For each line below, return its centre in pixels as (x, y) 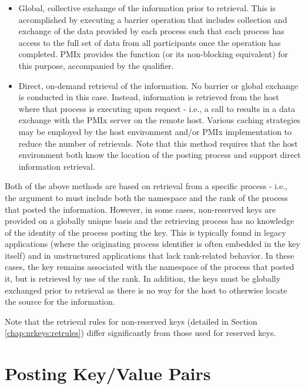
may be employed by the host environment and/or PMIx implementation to (155, 131)
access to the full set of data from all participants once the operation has (150, 42)
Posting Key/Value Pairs (108, 373)
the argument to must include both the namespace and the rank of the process (146, 197)
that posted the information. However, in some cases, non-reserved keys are (140, 209)
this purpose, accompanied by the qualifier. (96, 65)
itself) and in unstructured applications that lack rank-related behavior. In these (150, 255)
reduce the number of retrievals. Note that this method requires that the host (158, 143)
